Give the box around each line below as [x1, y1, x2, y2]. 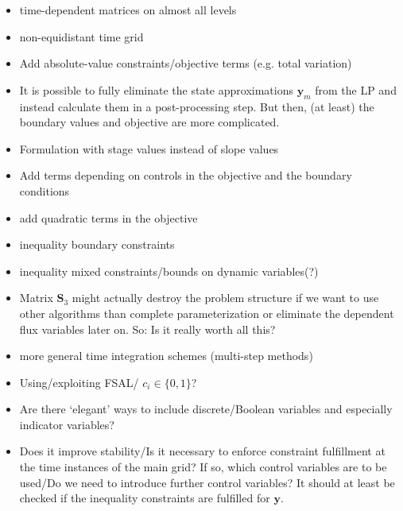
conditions [19, 182, 70, 199]
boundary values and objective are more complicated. [19, 114, 280, 130]
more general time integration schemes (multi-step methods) [19, 347, 313, 364]
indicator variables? [19, 416, 114, 432]
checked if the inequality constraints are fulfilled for [19, 490, 270, 506]
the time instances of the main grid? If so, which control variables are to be [19, 459, 387, 475]
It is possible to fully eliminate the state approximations [19, 81, 293, 98]
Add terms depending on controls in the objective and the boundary [19, 167, 352, 184]
